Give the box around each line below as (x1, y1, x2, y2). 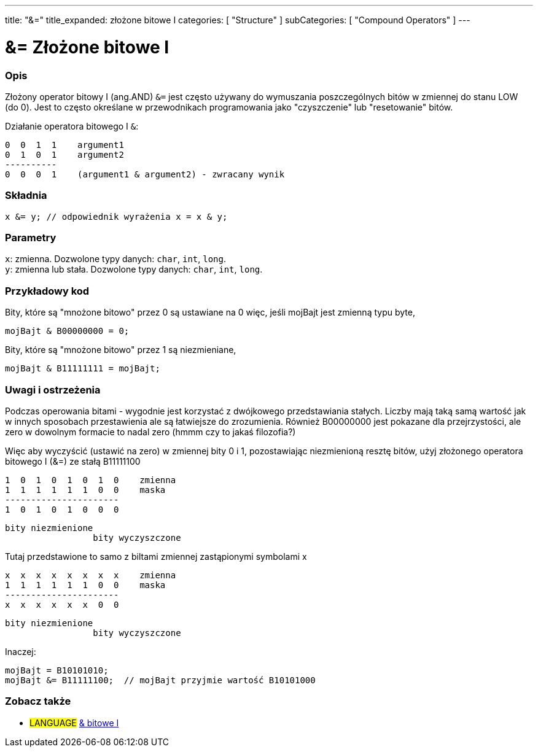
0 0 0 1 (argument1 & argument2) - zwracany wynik (5, 169, 285, 179)
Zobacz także (5, 695, 71, 708)
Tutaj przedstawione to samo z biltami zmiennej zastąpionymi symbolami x (5, 551, 307, 562)
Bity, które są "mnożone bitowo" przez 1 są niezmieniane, (5, 344, 236, 355)
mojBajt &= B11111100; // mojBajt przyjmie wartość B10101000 (5, 675, 316, 685)
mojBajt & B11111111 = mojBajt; (5, 363, 160, 374)
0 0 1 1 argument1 (5, 139, 124, 150)
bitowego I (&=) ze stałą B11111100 (5, 455, 141, 467)
